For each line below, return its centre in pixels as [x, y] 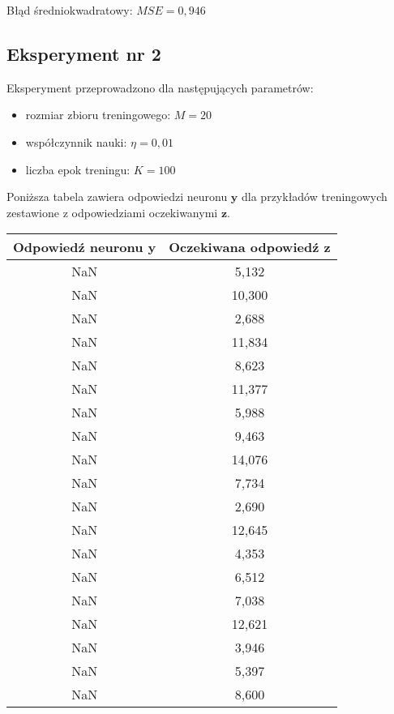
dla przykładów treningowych [315, 197]
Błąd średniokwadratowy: [70, 10]
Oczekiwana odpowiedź [244, 247]
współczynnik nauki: [76, 141]
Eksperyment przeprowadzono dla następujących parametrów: [160, 87]
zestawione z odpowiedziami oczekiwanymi [112, 212]
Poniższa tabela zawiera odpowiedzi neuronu [117, 197]
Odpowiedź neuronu [78, 247]
